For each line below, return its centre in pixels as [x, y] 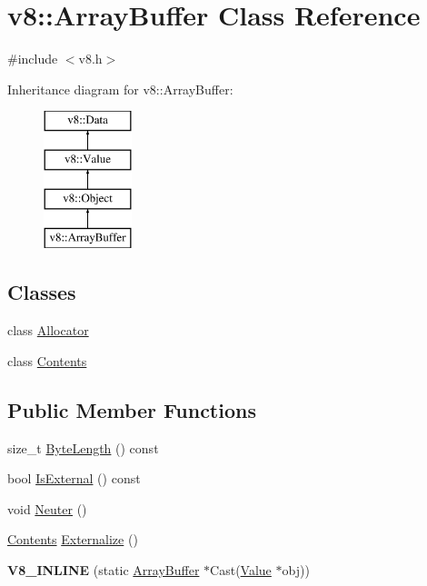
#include [33, 59]
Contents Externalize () [73, 539]
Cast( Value [241, 570]
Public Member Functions [132, 409]
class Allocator [48, 330]
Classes [42, 292]
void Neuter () [47, 508]
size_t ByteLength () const [83, 447]
